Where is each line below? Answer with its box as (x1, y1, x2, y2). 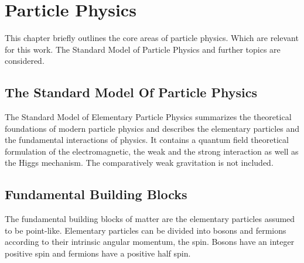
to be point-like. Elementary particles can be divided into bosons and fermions (5, 224, 286, 236)
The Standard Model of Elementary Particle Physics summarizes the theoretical (5, 111, 292, 123)
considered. (5, 54, 45, 67)
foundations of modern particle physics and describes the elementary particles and (5, 122, 300, 134)
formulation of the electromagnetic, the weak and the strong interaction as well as (5, 145, 299, 157)
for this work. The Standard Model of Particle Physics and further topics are (5, 43, 281, 55)
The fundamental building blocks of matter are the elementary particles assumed (5, 213, 295, 225)
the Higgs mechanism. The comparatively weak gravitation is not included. (5, 156, 274, 169)
